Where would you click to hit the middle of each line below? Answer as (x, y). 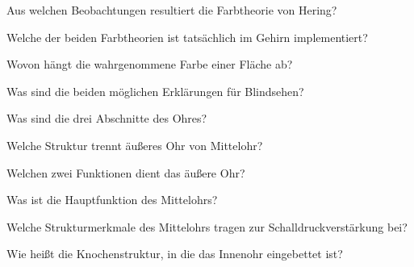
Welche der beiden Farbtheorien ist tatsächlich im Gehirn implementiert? (187, 37)
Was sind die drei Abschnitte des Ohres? (107, 118)
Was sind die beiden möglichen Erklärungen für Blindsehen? (155, 91)
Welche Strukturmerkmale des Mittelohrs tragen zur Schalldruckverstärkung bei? (207, 226)
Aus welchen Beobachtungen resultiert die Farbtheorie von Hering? (172, 10)
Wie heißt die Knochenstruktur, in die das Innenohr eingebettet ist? (175, 254)
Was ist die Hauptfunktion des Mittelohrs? (112, 200)
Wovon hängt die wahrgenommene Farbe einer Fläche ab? (150, 64)
